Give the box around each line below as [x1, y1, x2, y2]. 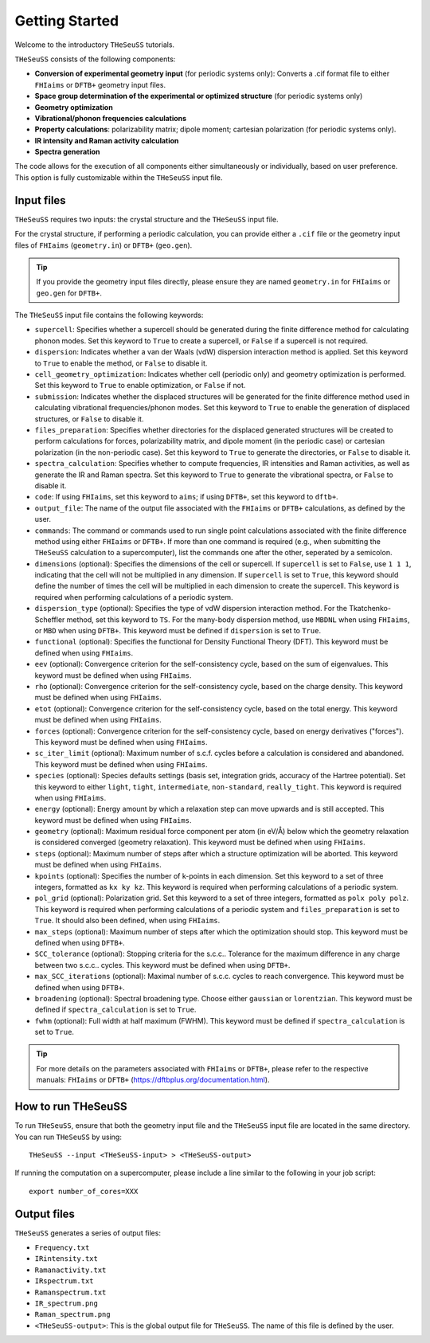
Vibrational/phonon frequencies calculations [34, 113, 187, 123]
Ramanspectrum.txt [34, 1287, 107, 1297]
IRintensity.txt [34, 1255, 99, 1263]
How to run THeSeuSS [14, 1100, 127, 1114]
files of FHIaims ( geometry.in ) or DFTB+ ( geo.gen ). [14, 240, 193, 250]
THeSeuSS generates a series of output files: [14, 1227, 161, 1238]
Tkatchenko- [349, 604, 392, 613]
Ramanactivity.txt [34, 1265, 107, 1274]
